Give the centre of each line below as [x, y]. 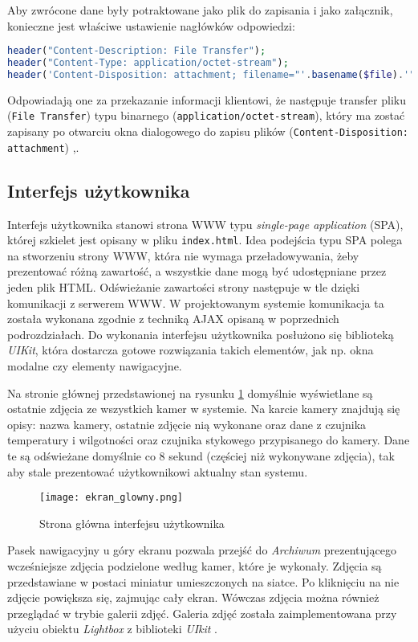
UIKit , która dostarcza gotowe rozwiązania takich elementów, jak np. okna [191, 350]
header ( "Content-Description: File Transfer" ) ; [137, 51]
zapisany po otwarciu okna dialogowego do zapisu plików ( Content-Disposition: [208, 131]
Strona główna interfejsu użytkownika [132, 523]
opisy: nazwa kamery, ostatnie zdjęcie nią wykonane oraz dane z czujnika [187, 424]
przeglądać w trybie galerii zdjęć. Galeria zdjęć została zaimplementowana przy [202, 613]
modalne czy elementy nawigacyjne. [95, 365]
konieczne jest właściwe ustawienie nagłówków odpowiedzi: [151, 25]
